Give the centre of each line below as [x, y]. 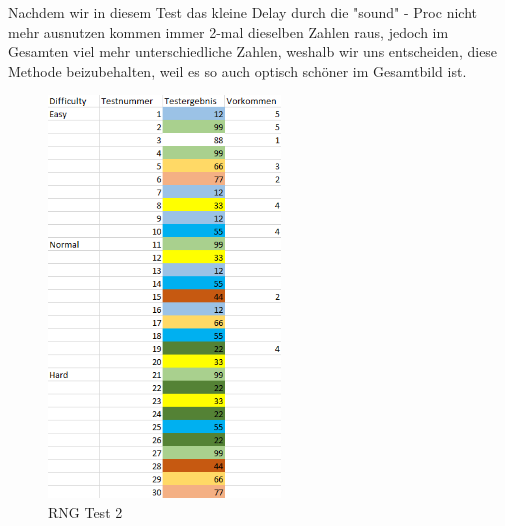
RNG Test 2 [85, 511]
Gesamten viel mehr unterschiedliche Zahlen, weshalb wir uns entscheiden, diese [253, 51]
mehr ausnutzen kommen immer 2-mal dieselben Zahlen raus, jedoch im [228, 31]
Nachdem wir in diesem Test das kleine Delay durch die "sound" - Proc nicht [242, 12]
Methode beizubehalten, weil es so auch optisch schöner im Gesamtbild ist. [237, 70]
